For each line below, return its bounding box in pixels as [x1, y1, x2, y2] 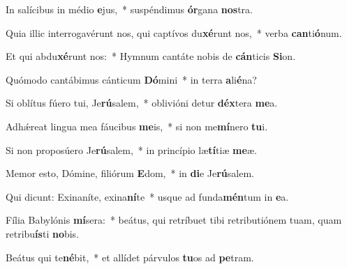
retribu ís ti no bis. [6, 226, 80, 240]
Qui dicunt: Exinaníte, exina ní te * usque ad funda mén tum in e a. [6, 189, 289, 203]
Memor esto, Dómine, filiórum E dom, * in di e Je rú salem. [6, 166, 255, 180]
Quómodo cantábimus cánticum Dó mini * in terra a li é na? [6, 72, 257, 86]
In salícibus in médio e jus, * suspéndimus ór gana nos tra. [6, 2, 253, 16]
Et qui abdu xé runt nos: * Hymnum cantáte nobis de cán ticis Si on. [6, 49, 296, 63]
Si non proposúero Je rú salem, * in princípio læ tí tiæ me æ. [6, 142, 257, 157]
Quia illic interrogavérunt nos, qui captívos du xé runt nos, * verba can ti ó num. [6, 25, 342, 40]
